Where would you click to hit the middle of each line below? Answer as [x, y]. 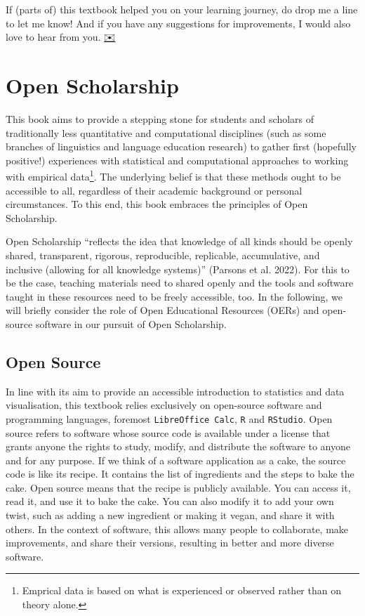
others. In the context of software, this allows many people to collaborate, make [177, 529]
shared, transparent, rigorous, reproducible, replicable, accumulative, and [163, 255]
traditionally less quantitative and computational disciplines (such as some [166, 132]
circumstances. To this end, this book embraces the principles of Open [157, 204]
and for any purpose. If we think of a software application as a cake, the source [176, 460]
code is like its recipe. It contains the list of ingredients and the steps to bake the [180, 474]
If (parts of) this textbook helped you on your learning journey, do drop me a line [182, 9]
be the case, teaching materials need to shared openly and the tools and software [180, 283]
